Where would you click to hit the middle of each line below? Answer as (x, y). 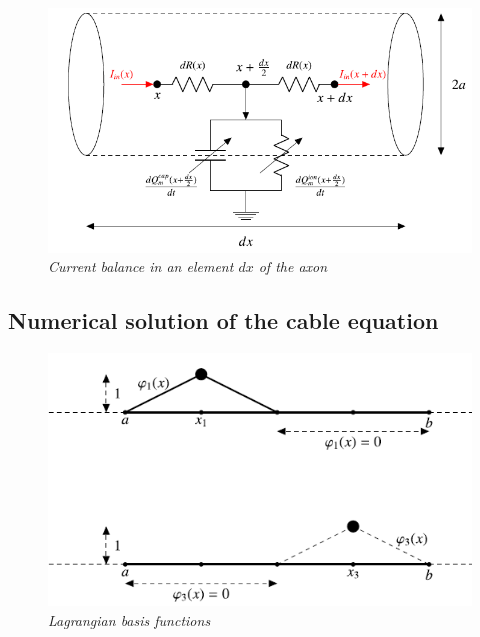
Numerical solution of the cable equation (223, 320)
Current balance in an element (141, 266)
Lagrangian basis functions (129, 619)
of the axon (293, 266)
